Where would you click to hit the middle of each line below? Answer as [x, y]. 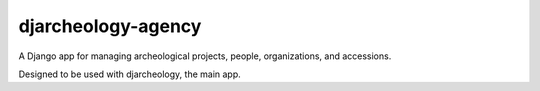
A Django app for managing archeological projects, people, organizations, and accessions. [205, 56]
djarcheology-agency [110, 26]
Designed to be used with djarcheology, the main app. [130, 74]
